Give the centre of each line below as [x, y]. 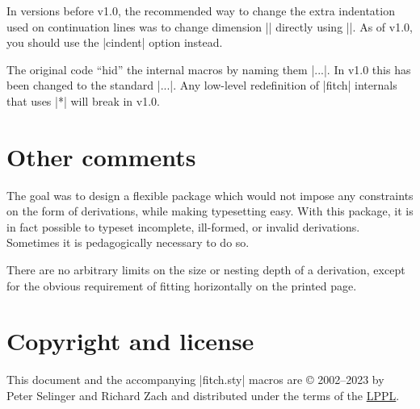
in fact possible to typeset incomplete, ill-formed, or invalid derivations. [183, 226]
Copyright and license [130, 341]
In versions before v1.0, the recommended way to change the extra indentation [201, 10]
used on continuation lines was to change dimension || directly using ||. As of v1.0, [210, 26]
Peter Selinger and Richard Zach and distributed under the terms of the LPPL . [203, 395]
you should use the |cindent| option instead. [115, 42]
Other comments [101, 156]
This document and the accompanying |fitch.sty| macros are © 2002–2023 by [195, 380]
